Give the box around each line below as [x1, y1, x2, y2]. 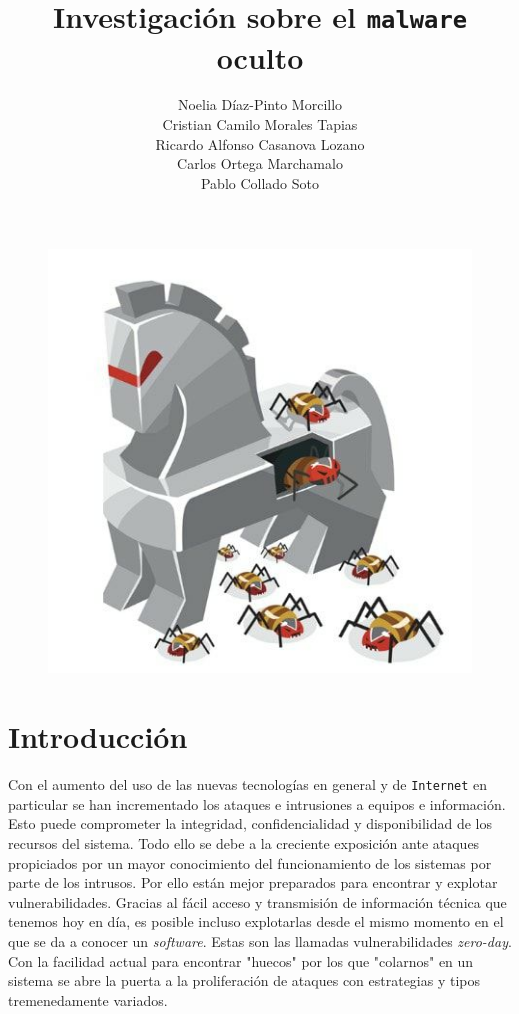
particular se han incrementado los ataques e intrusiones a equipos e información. [8, 793, 506, 814]
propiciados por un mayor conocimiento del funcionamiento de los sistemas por [8, 852, 492, 873]
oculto [216, 36, 304, 77]
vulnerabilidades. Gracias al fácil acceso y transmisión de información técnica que [8, 891, 507, 912]
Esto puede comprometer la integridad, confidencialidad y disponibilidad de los [8, 813, 492, 834]
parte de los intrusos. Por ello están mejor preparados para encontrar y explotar [8, 872, 498, 893]
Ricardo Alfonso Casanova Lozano [155, 133, 365, 154]
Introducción [8, 716, 188, 757]
